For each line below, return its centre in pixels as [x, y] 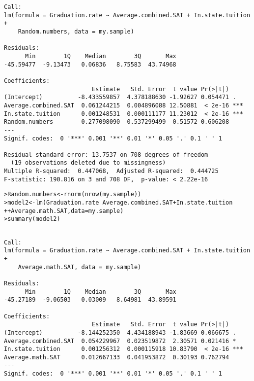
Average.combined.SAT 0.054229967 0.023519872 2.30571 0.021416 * [120, 341]
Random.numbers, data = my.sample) [76, 31]
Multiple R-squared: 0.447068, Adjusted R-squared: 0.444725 [111, 171]
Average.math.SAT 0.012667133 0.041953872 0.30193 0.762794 [117, 357]
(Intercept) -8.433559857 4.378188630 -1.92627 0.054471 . [120, 97]
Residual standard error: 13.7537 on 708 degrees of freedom [106, 155]
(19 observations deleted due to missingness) [88, 163]
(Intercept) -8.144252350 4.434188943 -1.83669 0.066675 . [120, 332]
